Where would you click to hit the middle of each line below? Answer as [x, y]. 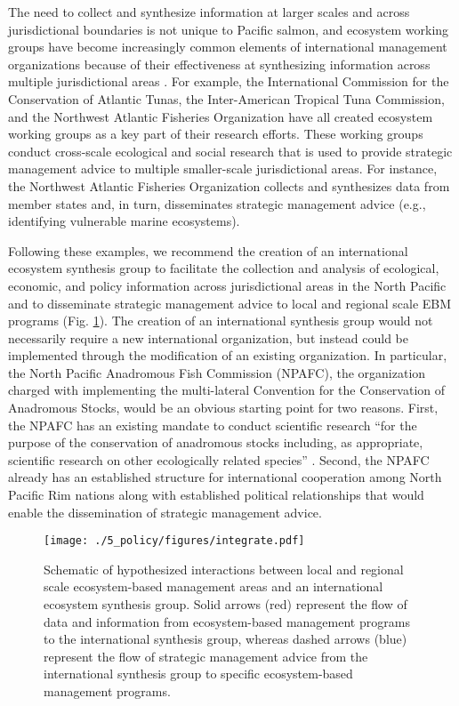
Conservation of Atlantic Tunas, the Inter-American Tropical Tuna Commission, [226, 98]
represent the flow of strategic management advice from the [206, 656]
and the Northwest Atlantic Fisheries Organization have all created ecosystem [221, 116]
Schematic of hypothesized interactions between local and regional [224, 569]
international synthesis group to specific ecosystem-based [198, 674]
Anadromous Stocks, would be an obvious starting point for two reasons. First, [223, 408]
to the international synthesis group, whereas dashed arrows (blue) [225, 639]
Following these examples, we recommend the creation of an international [208, 250]
